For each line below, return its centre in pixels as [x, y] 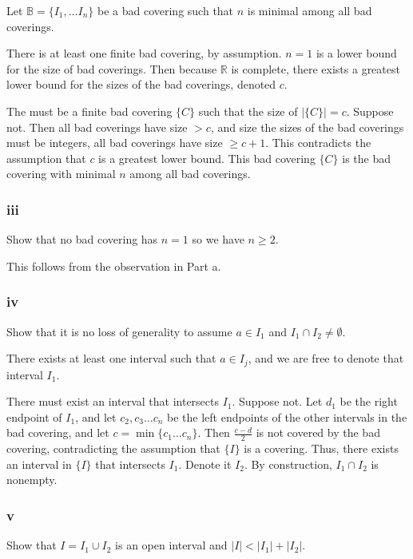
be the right [369, 401]
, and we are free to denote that [326, 358]
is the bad [366, 158]
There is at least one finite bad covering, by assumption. [144, 53]
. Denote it [205, 464]
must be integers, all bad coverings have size [115, 143]
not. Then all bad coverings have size [97, 127]
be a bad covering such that [166, 10]
